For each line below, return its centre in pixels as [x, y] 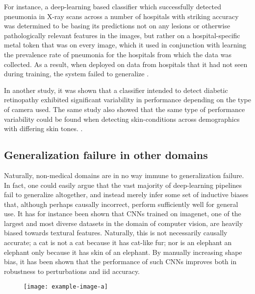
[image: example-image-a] [66, 287]
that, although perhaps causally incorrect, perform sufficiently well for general [121, 204]
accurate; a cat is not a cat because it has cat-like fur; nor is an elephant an [118, 242]
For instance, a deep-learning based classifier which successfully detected [113, 6]
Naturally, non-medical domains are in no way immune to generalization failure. [124, 175]
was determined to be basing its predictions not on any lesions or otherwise [117, 26]
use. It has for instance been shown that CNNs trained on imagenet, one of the [123, 214]
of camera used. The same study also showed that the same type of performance [125, 109]
